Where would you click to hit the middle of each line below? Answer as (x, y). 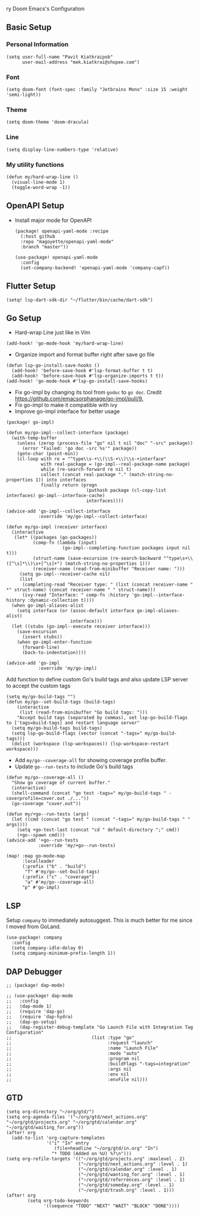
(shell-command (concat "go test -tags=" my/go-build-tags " (89, 793)
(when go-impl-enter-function (55, 642)
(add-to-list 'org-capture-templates (58, 1138)
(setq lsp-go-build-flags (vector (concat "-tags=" (77, 733)
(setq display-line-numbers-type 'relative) (62, 150)
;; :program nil (73, 1058)
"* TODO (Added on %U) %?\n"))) (92, 1153)
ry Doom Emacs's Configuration (45, 9)
